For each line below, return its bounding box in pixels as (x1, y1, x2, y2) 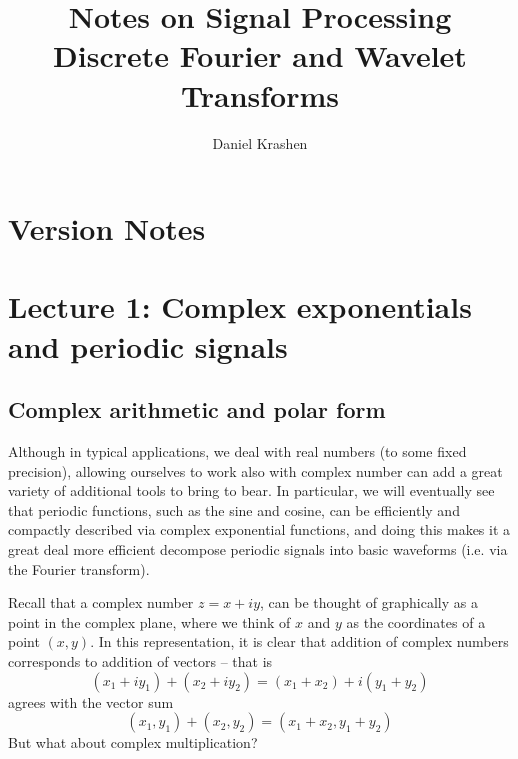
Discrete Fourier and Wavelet (53, 35, 467, 76)
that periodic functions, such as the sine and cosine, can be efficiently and (8, 499, 460, 520)
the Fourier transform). (8, 558, 150, 579)
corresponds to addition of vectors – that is (8, 650, 273, 671)
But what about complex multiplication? (8, 732, 258, 753)
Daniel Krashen (212, 132, 308, 153)
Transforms (181, 74, 339, 115)
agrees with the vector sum (8, 691, 174, 712)
